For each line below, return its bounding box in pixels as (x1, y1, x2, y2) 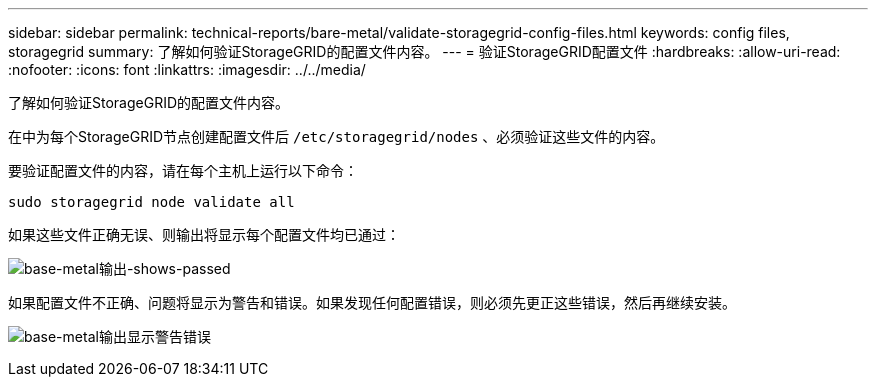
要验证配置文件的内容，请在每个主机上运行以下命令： (8, 162, 358, 179)
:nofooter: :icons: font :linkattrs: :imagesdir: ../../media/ (8, 61, 366, 78)
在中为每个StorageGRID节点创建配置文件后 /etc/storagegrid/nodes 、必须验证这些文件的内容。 (8, 128, 665, 145)
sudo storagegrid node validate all (8, 194, 295, 210)
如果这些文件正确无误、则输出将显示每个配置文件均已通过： (8, 226, 400, 243)
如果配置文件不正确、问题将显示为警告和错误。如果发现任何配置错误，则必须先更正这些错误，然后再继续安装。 (8, 294, 736, 311)
